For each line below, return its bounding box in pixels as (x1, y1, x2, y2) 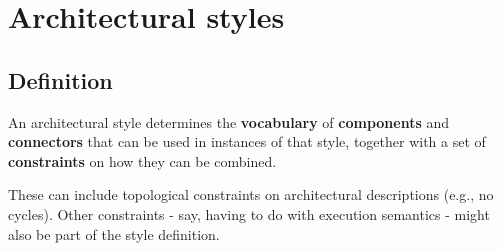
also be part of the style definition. (8, 223, 220, 244)
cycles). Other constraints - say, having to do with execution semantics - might (8, 203, 490, 224)
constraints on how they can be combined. (8, 150, 277, 171)
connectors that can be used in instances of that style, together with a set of (8, 131, 486, 152)
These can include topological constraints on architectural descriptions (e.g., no (8, 184, 494, 205)
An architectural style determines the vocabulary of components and (8, 111, 450, 132)
